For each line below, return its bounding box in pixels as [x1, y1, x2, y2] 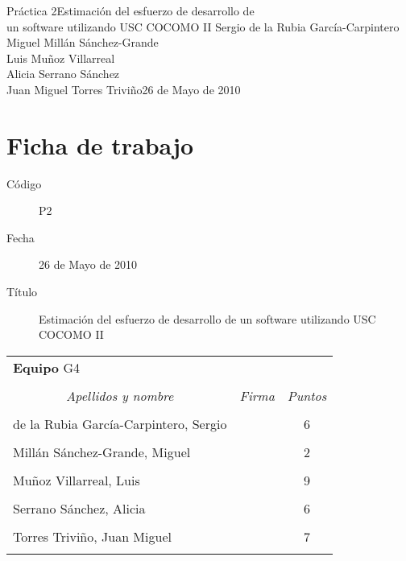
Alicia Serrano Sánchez [6, 65, 120, 82]
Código [6, 175, 42, 192]
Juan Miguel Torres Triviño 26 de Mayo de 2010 [6, 80, 241, 97]
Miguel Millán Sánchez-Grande [6, 34, 159, 51]
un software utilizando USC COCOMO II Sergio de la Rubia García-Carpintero [6, 18, 400, 35]
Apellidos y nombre [66, 386, 174, 405]
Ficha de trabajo [6, 128, 194, 161]
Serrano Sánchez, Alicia [13, 498, 146, 518]
